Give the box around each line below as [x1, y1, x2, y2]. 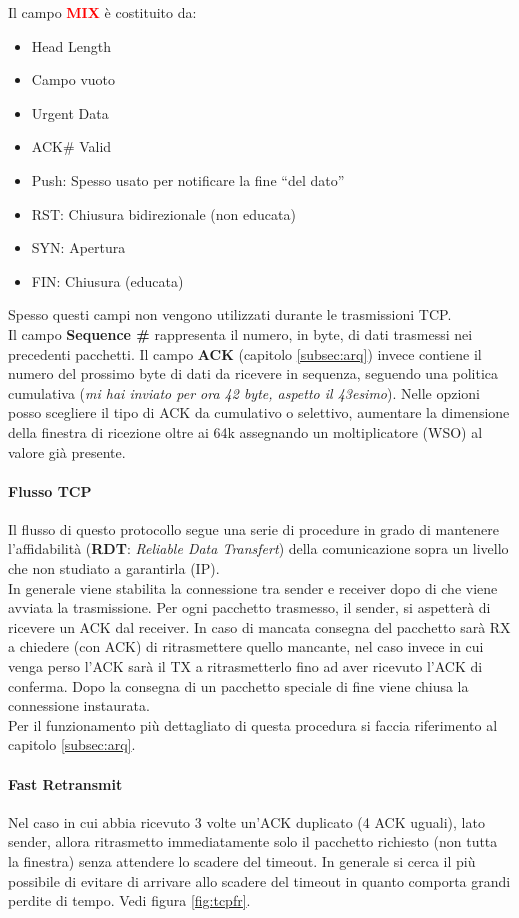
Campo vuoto [31, 69, 116, 90]
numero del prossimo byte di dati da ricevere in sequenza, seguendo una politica [8, 363, 499, 384]
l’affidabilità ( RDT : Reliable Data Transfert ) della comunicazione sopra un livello [8, 538, 509, 559]
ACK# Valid [31, 136, 112, 157]
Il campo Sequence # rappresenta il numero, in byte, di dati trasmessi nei [8, 323, 473, 344]
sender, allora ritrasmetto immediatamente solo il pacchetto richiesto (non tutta [8, 831, 498, 852]
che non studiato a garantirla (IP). [8, 558, 220, 579]
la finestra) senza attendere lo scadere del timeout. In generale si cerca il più [8, 851, 476, 871]
